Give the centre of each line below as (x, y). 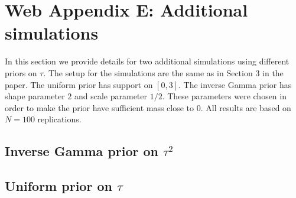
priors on (21, 72)
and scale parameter (111, 96)
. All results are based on (246, 107)
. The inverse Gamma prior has (235, 84)
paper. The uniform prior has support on (79, 84)
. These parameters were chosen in (224, 96)
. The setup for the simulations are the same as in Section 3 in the (163, 72)
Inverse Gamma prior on (82, 151)
